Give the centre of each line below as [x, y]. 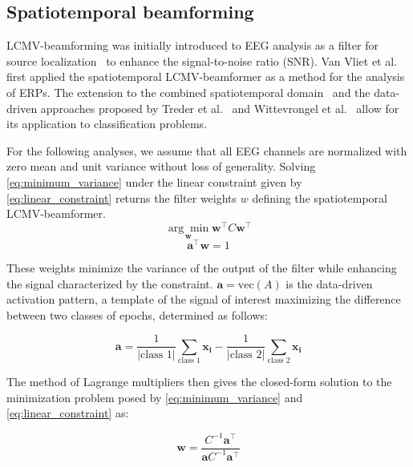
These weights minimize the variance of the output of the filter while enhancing [202, 268]
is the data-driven [329, 283]
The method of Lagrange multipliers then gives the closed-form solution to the [199, 382]
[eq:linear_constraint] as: [68, 413]
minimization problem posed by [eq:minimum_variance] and [155, 397]
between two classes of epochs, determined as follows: [137, 314]
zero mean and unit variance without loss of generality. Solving [161, 166]
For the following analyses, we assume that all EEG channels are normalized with [207, 150]
